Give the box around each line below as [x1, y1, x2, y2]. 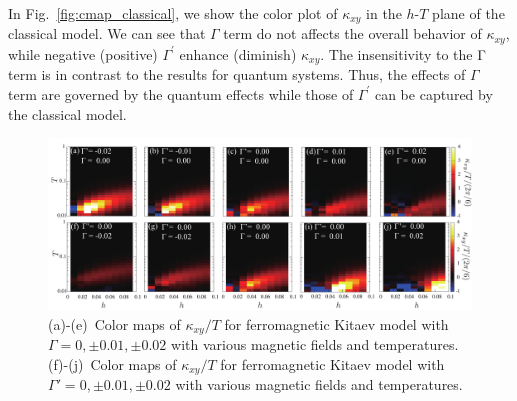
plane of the [432, 3, 505, 23]
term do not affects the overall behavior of [223, 23, 482, 44]
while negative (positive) [8, 43, 158, 64]
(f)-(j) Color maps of [48, 354, 177, 375]
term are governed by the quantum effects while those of [8, 83, 354, 104]
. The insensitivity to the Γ [320, 43, 486, 64]
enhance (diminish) [179, 43, 297, 64]
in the [366, 3, 402, 23]
